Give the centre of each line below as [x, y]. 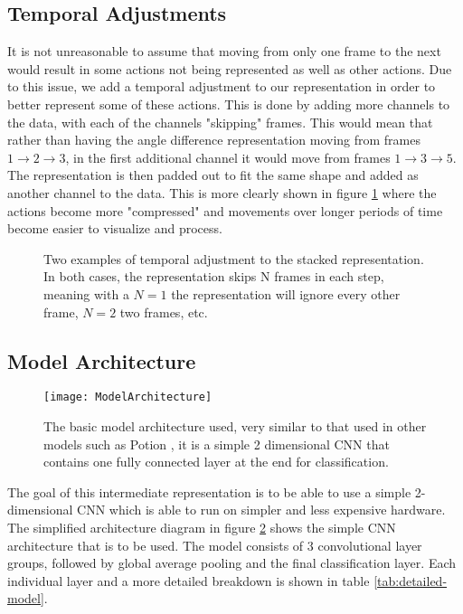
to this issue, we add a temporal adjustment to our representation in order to [222, 86]
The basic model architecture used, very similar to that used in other [235, 425]
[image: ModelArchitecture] [128, 397]
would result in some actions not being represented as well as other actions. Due [230, 68]
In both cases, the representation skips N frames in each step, [214, 276]
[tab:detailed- [411, 580]
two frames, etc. [164, 312]
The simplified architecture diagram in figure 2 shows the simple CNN [202, 527]
